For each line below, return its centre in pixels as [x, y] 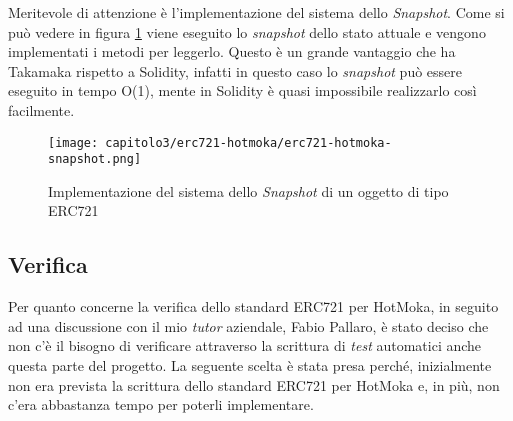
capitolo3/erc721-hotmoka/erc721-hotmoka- [248, 142]
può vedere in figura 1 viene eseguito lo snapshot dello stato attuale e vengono [247, 31]
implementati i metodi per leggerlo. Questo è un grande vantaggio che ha [232, 51]
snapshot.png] [95, 159]
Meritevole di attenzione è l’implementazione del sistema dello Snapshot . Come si [256, 12]
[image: [73, 142]
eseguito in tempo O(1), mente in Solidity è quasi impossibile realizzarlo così [242, 90]
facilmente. [41, 109]
